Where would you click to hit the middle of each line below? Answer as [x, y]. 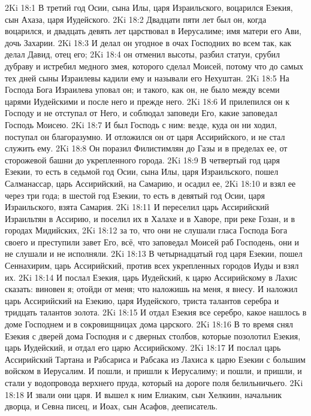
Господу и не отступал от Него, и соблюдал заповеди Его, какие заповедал [141, 113]
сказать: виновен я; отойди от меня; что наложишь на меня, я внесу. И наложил [151, 289]
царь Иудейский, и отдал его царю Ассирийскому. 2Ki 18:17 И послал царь [143, 347]
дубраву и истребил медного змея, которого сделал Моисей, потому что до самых [154, 66]
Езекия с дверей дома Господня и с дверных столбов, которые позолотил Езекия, [153, 335]
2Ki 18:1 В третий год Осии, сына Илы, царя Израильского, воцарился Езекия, [149, 7]
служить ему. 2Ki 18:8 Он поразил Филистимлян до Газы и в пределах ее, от [146, 148]
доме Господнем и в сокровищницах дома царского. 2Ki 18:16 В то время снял [149, 324]
